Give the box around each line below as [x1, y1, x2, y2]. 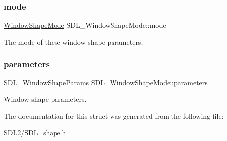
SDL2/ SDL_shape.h [4, 127, 66, 138]
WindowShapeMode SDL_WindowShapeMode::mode [4, 20, 166, 30]
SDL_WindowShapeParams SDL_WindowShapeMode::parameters [4, 77, 208, 87]
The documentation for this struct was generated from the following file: [4, 110, 224, 121]
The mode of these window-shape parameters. [4, 36, 143, 47]
